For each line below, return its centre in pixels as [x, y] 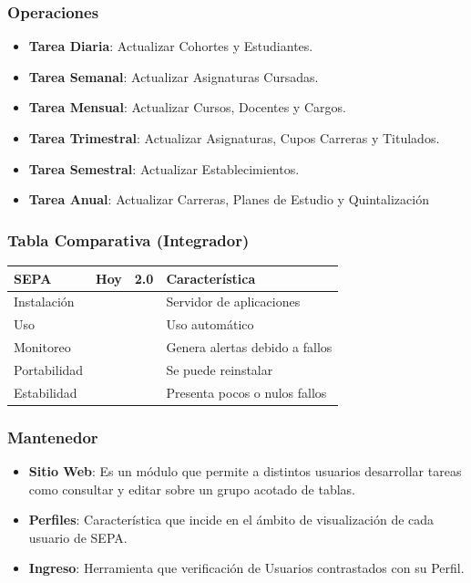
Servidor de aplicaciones [233, 302]
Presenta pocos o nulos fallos [246, 392]
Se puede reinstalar [220, 369]
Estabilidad [46, 392]
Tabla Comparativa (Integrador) [128, 239]
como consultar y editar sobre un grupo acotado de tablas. [192, 489]
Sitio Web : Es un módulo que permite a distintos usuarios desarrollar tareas [245, 471]
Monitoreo [42, 347]
